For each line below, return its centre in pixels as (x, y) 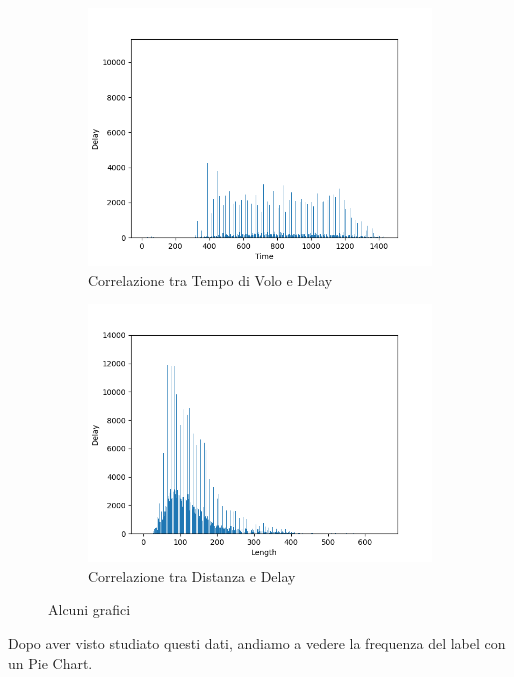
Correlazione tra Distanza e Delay (192, 575)
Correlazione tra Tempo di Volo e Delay (210, 279)
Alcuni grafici (89, 609)
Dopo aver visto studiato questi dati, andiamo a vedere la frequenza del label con (257, 642)
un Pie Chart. (50, 662)
